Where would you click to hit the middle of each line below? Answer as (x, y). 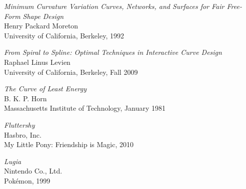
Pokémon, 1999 (27, 180)
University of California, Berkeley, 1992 (64, 35)
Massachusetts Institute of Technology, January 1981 (85, 108)
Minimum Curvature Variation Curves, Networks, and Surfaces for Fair (114, 6)
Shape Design (43, 16)
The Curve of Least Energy (45, 89)
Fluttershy (19, 124)
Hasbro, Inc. (23, 134)
